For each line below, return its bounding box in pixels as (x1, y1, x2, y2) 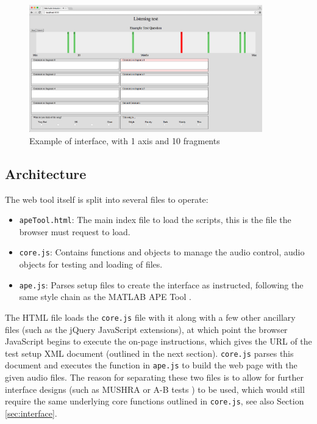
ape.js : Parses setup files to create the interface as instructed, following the (19, 278, 304, 291)
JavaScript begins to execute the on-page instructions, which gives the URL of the (5, 335, 312, 348)
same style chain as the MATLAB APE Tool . (19, 290, 191, 303)
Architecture (5, 164, 87, 183)
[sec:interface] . (5, 406, 57, 419)
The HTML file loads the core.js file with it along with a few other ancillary (5, 310, 296, 323)
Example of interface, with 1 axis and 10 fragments (29, 134, 220, 147)
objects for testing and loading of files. (19, 258, 163, 271)
